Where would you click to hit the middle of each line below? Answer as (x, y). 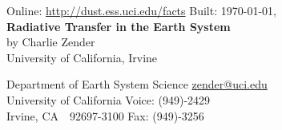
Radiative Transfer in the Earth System (119, 26)
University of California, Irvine (82, 57)
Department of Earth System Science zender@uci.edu (137, 84)
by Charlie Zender (51, 42)
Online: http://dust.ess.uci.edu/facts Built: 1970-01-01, (141, 10)
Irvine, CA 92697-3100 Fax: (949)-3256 (105, 115)
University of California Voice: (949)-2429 (109, 99)
